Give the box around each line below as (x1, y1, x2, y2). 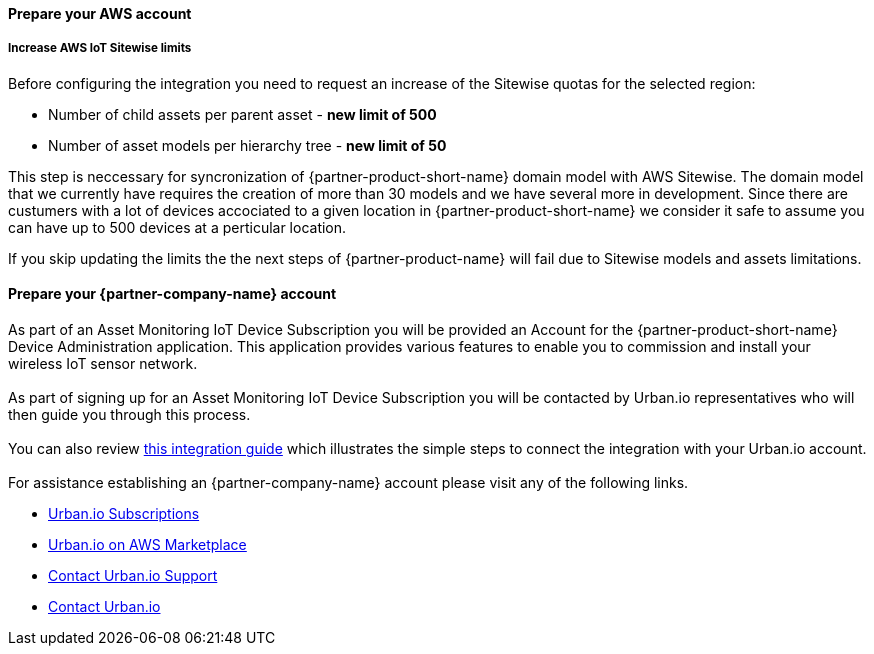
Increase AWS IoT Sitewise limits (8, 41, 192, 56)
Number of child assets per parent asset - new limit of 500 (48, 105, 437, 123)
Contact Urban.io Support (48, 567, 218, 584)
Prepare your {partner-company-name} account (8, 285, 337, 303)
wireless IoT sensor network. (8, 355, 198, 372)
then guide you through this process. (8, 406, 251, 423)
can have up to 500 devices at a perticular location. (8, 218, 347, 236)
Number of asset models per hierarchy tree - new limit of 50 (48, 136, 447, 154)
